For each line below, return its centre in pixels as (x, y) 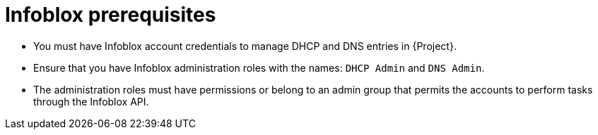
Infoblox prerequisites (111, 15)
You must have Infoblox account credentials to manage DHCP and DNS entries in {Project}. (245, 46)
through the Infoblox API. (91, 101)
